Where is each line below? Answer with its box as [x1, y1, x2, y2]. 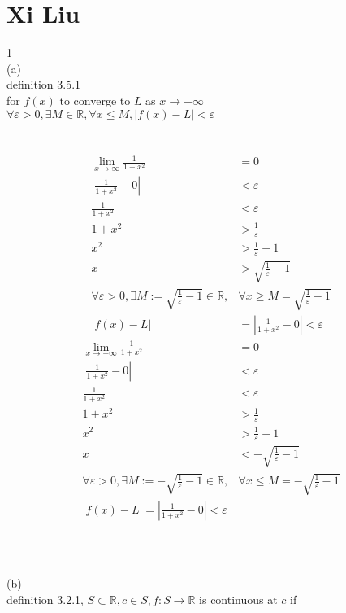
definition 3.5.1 [6, 76, 81, 93]
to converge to [59, 91, 131, 108]
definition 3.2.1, [6, 590, 84, 607]
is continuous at [199, 590, 278, 607]
